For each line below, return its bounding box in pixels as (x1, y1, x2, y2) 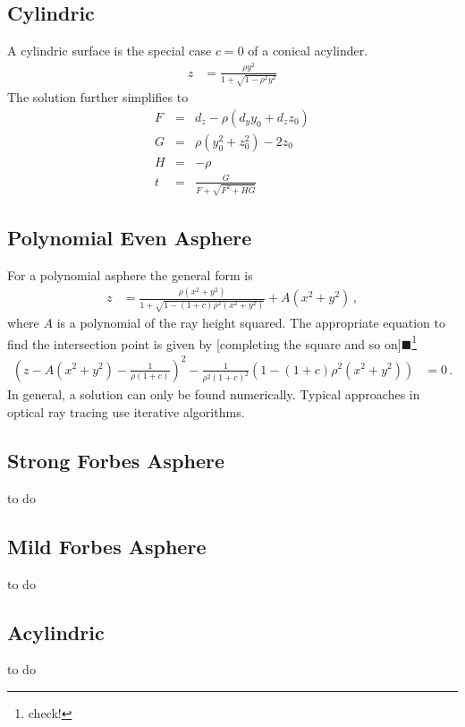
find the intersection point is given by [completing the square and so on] (7, 334, 402, 353)
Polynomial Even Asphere (7, 223, 252, 251)
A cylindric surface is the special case (7, 41, 212, 60)
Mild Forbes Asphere (7, 532, 207, 560)
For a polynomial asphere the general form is (7, 265, 253, 284)
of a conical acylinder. (248, 41, 368, 60)
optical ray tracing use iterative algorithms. (7, 403, 245, 422)
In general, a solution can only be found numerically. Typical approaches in (7, 385, 420, 404)
